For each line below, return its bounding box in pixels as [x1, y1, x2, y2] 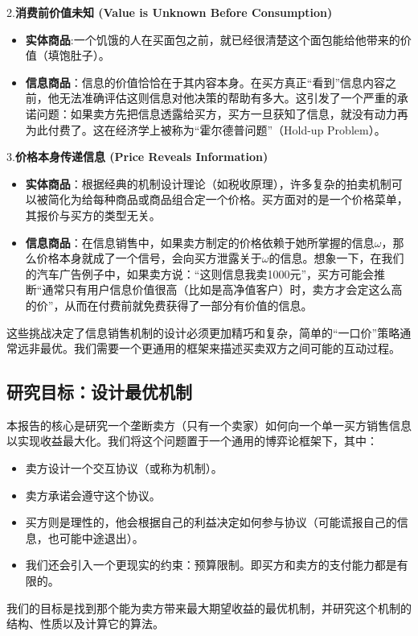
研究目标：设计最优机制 [6, 379, 192, 404]
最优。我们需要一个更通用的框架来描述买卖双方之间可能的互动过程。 [39, 340, 400, 357]
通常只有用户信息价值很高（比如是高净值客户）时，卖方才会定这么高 [42, 281, 403, 298]
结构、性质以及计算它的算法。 [6, 615, 164, 632]
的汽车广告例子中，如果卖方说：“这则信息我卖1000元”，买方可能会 [25, 265, 375, 282]
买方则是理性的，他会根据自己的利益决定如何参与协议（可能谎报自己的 [25, 514, 397, 531]
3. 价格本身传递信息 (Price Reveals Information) [6, 148, 268, 165]
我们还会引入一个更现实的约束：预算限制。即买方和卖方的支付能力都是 [25, 556, 397, 573]
